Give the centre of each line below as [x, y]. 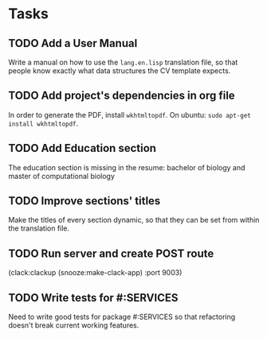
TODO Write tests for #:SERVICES [93, 298]
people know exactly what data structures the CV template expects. [120, 71]
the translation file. [39, 228]
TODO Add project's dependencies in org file [122, 96]
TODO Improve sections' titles [84, 201]
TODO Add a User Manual [73, 43]
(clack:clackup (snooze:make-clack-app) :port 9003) [95, 273]
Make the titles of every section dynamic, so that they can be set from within [134, 220]
